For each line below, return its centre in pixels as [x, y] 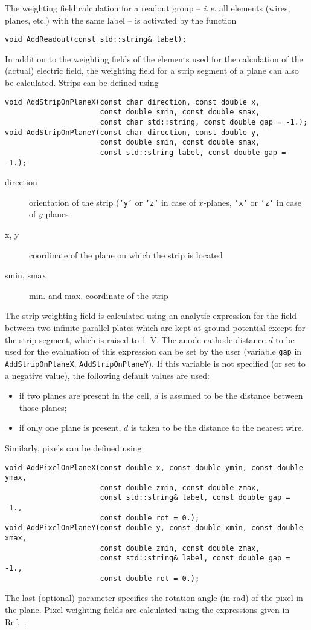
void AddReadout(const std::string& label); [96, 40]
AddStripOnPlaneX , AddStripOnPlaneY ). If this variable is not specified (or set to [155, 363]
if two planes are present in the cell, [85, 395]
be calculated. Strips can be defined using [82, 83]
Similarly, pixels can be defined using [73, 448]
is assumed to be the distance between [232, 395]
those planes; [43, 407]
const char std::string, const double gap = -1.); [204, 122]
